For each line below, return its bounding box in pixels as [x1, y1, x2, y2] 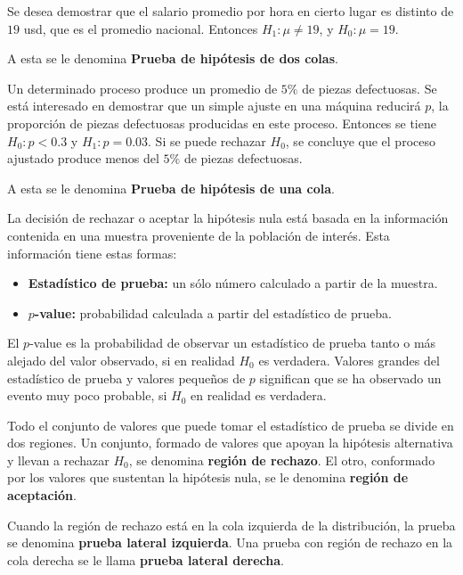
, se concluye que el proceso [285, 131, 435, 150]
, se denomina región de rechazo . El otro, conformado [128, 450, 435, 469]
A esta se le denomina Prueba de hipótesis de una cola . [7, 178, 335, 197]
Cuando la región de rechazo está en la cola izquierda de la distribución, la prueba [7, 515, 456, 534]
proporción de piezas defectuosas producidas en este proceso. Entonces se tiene [7, 113, 436, 132]
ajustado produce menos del [7, 149, 159, 168]
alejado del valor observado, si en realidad [7, 350, 235, 369]
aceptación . [7, 486, 77, 505]
